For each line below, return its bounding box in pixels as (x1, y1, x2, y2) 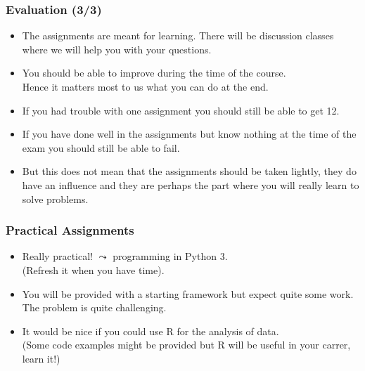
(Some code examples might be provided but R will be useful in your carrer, (22, 337, 351, 352)
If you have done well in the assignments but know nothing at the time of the (22, 126, 357, 141)
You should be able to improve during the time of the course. (22, 65, 286, 80)
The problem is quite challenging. (22, 300, 167, 315)
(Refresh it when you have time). (22, 262, 165, 277)
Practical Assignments (6, 221, 134, 239)
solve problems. (22, 191, 89, 206)
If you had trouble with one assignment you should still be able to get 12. (22, 103, 340, 117)
